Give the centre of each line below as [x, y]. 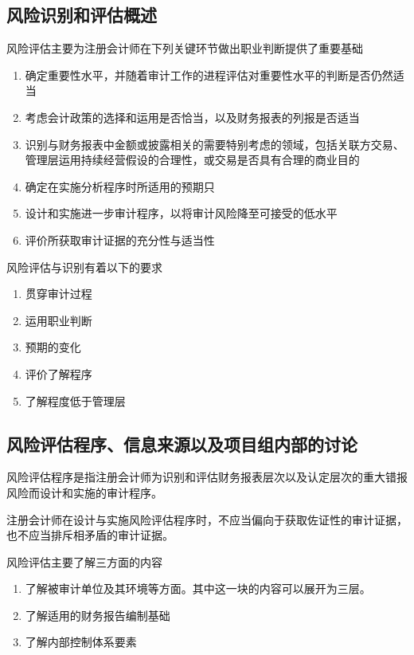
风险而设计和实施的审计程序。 [84, 492]
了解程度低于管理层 [75, 400]
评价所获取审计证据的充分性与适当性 [120, 239]
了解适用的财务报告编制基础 [98, 615]
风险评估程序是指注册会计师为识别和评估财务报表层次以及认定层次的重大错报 [207, 477]
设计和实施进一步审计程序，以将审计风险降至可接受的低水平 [181, 213]
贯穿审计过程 [59, 294]
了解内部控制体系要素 [81, 642]
